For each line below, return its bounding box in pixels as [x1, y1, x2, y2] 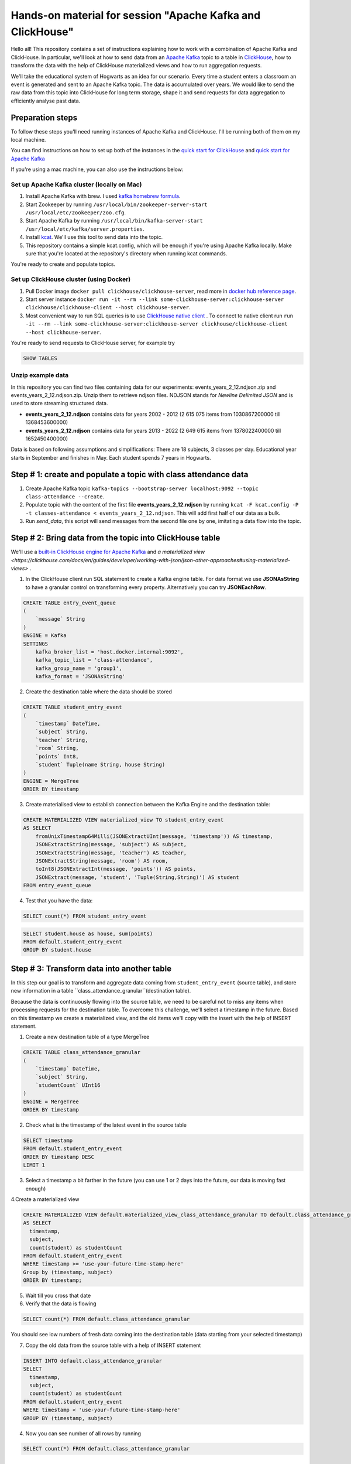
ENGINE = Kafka [23, 632, 67, 639]
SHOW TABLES [23, 355, 58, 361]
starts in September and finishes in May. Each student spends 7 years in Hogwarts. [11, 454, 211, 461]
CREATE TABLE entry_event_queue [23, 599, 116, 606]
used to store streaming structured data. [11, 400, 108, 407]
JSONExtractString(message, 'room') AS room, [35, 857, 168, 864]
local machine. [11, 136, 46, 143]
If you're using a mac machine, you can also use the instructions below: [11, 166, 184, 173]
